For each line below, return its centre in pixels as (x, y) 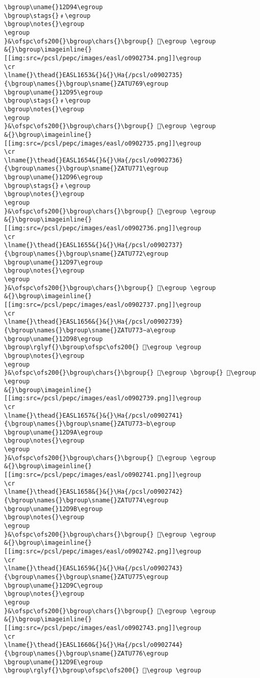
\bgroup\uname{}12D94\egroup (54, 7)
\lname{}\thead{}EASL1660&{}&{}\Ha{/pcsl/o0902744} (94, 645)
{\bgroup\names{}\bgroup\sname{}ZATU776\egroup (86, 653)
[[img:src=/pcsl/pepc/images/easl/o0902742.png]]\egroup (103, 551)
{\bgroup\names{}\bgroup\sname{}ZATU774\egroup (86, 501)
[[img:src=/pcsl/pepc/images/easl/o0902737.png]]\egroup (103, 305)
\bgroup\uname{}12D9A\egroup (54, 432)
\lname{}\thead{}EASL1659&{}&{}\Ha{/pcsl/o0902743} (94, 568)
